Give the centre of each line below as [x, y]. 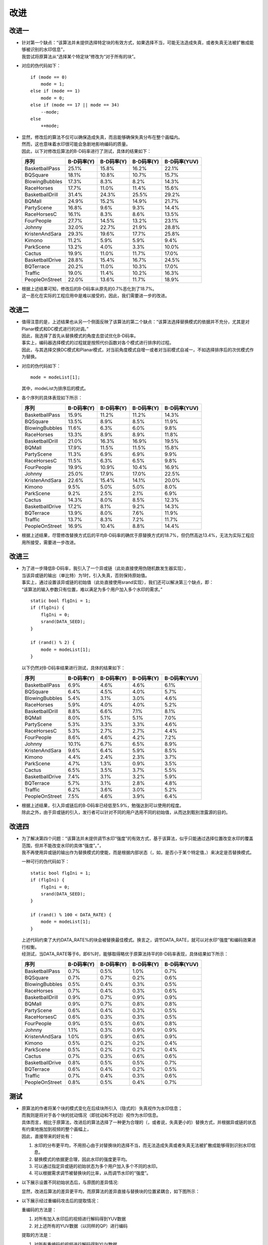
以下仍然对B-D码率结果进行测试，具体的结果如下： [73, 668]
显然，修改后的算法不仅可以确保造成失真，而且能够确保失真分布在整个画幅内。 [102, 137]
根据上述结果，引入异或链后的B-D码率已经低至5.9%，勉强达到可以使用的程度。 [102, 805]
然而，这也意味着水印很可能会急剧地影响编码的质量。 [76, 144]
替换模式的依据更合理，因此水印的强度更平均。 [82, 1159]
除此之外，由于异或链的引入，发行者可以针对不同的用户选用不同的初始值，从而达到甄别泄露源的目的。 [126, 812]
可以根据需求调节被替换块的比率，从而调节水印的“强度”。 [93, 1173]
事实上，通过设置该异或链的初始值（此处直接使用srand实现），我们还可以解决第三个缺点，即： [118, 582]
